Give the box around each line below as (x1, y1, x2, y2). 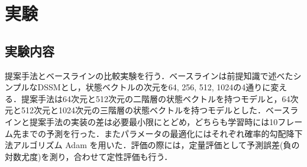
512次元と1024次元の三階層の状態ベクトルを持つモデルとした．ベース (21, 104, 290, 116)
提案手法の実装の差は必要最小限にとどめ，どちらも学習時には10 (29, 115, 278, 127)
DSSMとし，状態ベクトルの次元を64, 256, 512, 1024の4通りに (37, 81, 271, 93)
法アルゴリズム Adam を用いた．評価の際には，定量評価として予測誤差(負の (5, 139, 300, 151)
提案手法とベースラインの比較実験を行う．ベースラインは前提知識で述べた (5, 69, 293, 81)
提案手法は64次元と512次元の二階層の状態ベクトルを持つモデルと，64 (21, 92, 290, 104)
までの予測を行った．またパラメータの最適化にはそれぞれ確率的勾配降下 (21, 127, 303, 139)
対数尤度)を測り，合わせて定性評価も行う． (5, 150, 173, 162)
